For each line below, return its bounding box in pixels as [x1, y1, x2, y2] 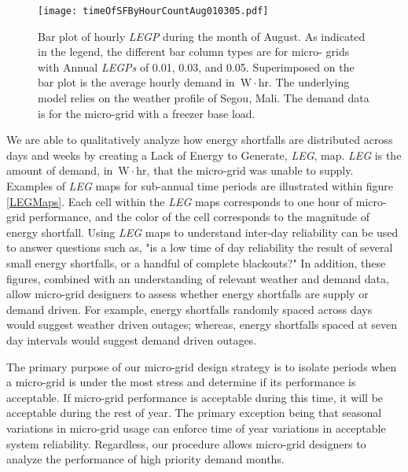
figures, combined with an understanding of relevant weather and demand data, [6, 270, 389, 286]
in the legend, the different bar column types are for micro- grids [38, 43, 350, 60]
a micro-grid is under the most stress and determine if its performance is [6, 374, 356, 390]
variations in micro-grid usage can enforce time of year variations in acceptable [6, 419, 386, 436]
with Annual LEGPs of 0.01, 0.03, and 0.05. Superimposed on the [38, 58, 355, 75]
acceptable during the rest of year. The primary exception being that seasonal [6, 404, 382, 421]
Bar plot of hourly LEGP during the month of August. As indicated [38, 28, 366, 44]
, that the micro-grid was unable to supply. [146, 162, 354, 179]
